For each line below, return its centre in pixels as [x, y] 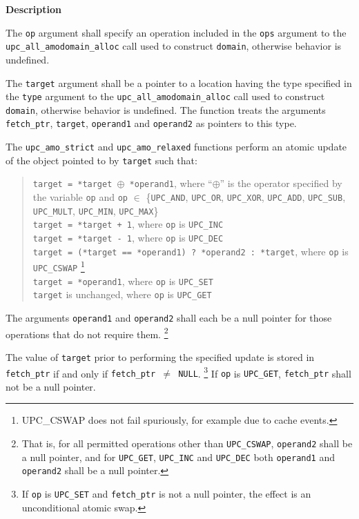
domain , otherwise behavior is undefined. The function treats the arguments [166, 109]
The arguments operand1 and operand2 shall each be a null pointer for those [169, 317]
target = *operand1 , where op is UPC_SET [123, 281]
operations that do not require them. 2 [87, 333]
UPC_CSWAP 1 [59, 266]
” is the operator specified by [281, 183]
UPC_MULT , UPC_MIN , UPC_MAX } [96, 210]
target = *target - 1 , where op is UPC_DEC [128, 238]
